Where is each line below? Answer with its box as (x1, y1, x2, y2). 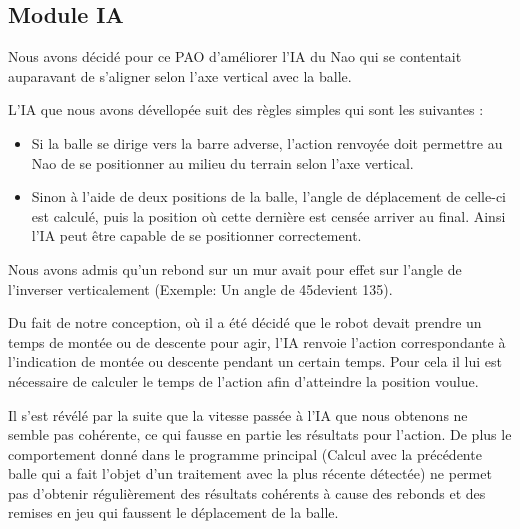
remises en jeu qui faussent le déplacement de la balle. (8, 502, 339, 523)
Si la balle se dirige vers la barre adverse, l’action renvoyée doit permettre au (31, 132, 503, 153)
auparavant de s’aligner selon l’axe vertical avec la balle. (8, 65, 352, 86)
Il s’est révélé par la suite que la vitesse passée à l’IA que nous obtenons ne (8, 404, 468, 425)
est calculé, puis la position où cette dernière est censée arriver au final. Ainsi (31, 205, 506, 226)
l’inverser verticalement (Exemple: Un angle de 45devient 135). (8, 278, 393, 299)
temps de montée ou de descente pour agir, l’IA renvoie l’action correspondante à (8, 331, 506, 352)
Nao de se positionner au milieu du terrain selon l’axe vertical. (31, 152, 414, 173)
